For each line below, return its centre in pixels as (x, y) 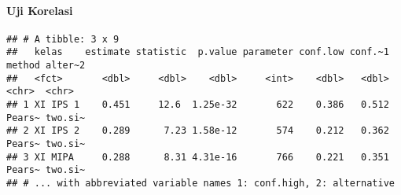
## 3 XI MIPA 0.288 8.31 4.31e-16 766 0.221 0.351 (198, 157)
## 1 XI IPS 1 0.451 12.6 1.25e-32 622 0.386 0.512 (198, 105)
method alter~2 (46, 66)
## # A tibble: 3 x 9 (63, 39)
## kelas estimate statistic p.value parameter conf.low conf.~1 (198, 52)
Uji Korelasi (40, 10)
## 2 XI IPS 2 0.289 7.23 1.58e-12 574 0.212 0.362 (198, 131)
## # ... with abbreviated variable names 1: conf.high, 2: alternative (200, 184)
